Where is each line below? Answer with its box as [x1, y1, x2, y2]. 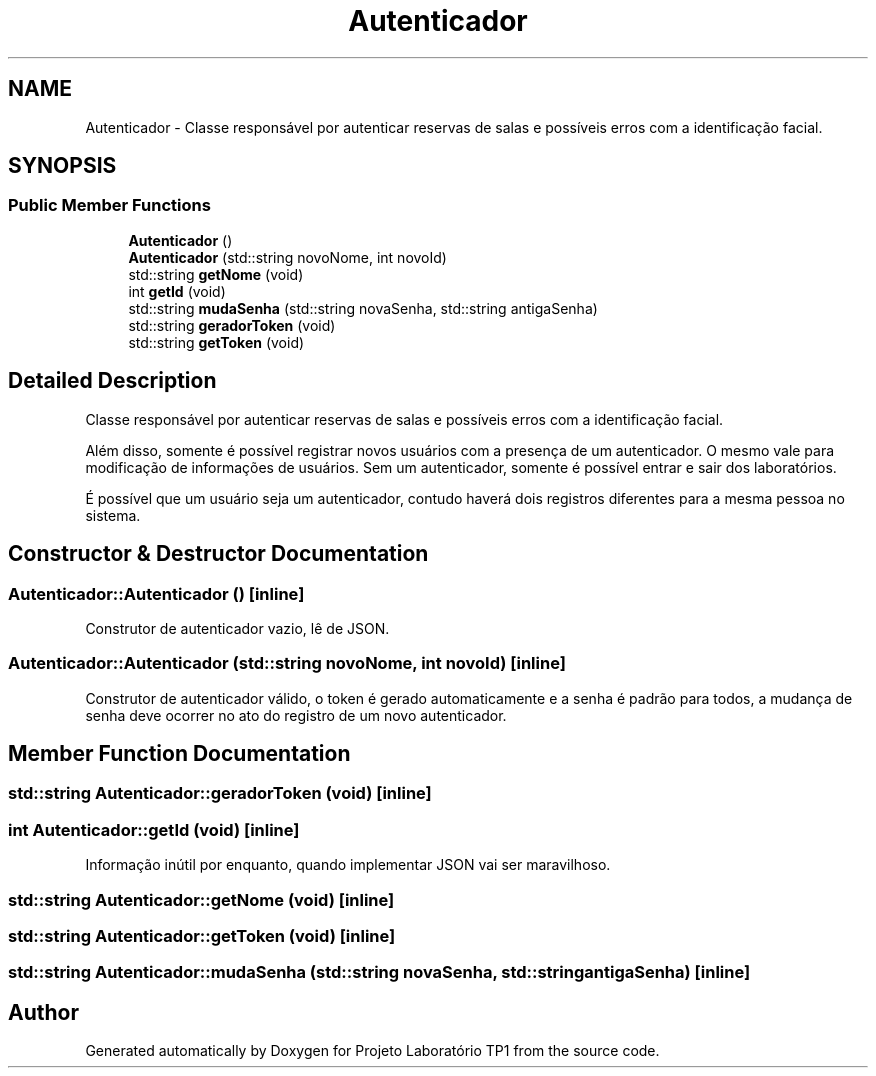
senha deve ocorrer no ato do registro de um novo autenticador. [85, 706, 507, 724]
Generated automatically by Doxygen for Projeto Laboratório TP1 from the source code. [85, 1042, 660, 1060]
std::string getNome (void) [128, 265, 304, 283]
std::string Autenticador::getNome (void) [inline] [8, 889, 395, 910]
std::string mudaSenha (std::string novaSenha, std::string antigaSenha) [128, 299, 598, 317]
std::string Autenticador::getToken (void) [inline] [8, 925, 396, 946]
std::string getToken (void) [128, 333, 305, 351]
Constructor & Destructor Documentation [8, 541, 429, 567]
